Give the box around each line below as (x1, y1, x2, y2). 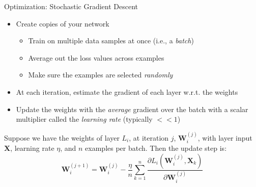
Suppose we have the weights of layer (4, 132, 120, 143)
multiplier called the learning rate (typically (16, 114, 153, 124)
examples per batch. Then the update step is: (85, 142, 227, 153)
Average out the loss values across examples (28, 52, 164, 63)
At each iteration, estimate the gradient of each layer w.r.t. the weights (16, 86, 238, 97)
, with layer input (197, 132, 252, 143)
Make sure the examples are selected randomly (28, 69, 173, 80)
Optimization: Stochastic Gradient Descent (4, 1, 138, 11)
